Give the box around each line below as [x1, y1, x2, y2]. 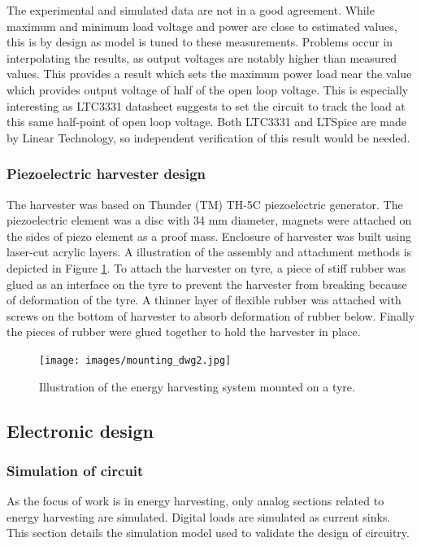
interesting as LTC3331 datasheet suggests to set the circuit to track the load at [7, 97, 406, 114]
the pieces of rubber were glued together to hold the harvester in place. [7, 323, 361, 340]
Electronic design [7, 417, 154, 443]
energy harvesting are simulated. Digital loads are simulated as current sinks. [7, 508, 391, 525]
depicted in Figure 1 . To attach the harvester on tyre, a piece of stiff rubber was [7, 259, 406, 276]
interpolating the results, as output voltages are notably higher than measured [7, 49, 397, 66]
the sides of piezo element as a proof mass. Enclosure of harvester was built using [7, 227, 411, 244]
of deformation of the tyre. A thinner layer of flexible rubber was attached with [7, 291, 401, 308]
